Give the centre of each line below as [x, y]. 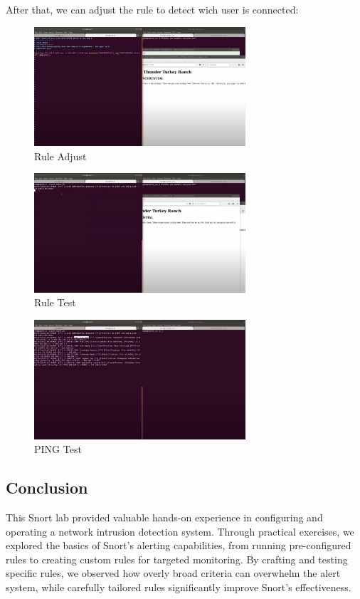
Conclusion [47, 488]
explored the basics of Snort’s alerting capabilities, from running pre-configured [179, 545]
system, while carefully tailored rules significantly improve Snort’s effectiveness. [179, 587]
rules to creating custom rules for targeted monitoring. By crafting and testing [177, 559]
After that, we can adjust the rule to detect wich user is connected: [152, 9]
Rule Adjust [60, 156]
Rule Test [55, 302]
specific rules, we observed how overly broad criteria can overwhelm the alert [173, 573]
